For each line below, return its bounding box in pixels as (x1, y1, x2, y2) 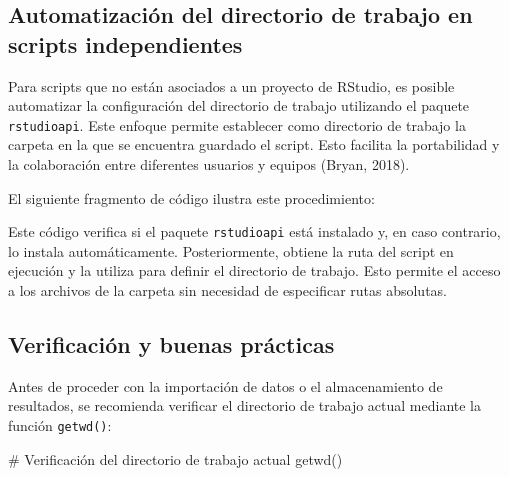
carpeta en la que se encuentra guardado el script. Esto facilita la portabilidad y (8, 134, 500, 155)
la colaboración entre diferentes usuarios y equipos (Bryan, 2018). (8, 154, 410, 175)
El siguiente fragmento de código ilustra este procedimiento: (8, 187, 375, 208)
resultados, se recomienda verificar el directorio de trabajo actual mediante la (8, 395, 481, 416)
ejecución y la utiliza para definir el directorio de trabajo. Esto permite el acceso (8, 260, 501, 281)
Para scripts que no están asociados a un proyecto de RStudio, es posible (8, 75, 455, 96)
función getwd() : (8, 415, 112, 436)
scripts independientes (8, 28, 243, 59)
